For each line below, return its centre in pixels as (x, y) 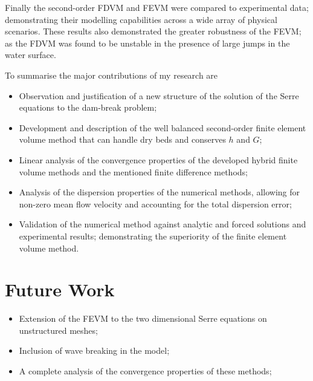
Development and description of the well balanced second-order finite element (163, 127)
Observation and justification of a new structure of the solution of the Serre (159, 95)
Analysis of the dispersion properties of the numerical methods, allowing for (160, 192)
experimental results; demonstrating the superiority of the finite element (153, 236)
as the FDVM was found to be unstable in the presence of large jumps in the (147, 43)
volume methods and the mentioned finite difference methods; (133, 171)
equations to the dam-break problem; (88, 107)
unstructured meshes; (58, 330)
